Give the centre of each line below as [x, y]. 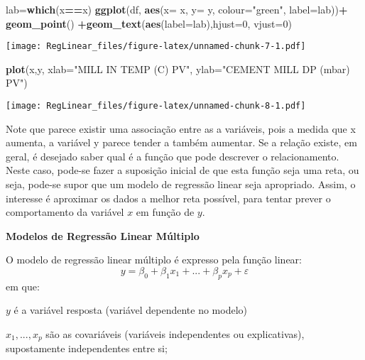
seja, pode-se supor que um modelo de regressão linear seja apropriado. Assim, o [181, 184]
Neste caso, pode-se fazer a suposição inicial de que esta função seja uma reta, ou [182, 170]
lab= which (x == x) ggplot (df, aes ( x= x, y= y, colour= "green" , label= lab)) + [177, 9]
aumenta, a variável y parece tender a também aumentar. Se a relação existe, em [181, 142]
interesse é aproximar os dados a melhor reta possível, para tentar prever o [168, 198]
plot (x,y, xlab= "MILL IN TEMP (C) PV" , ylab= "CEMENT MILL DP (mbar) [178, 69]
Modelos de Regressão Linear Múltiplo [103, 235]
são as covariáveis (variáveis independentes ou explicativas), [175, 334]
